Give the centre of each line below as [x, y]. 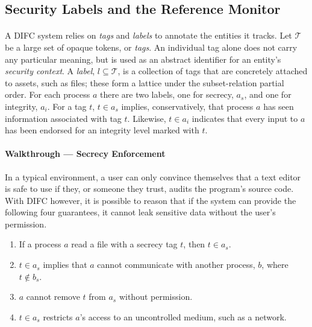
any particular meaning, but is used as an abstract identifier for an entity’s [143, 59]
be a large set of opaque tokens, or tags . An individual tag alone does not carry [151, 47]
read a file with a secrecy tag [124, 244]
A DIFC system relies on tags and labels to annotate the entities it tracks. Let [148, 35]
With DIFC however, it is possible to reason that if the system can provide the [151, 200]
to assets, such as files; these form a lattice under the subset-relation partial [145, 82]
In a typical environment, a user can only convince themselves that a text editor [153, 176]
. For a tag [67, 106]
